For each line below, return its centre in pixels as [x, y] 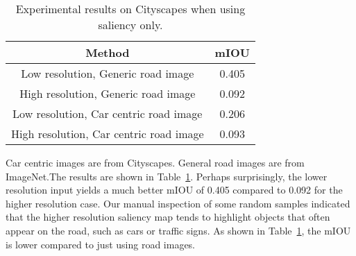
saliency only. [130, 25]
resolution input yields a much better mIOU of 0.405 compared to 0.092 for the [174, 190]
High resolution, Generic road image [108, 93]
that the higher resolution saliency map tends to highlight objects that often [168, 217]
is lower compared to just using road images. [101, 244]
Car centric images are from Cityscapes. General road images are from [155, 162]
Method [108, 52]
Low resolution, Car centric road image [108, 113]
